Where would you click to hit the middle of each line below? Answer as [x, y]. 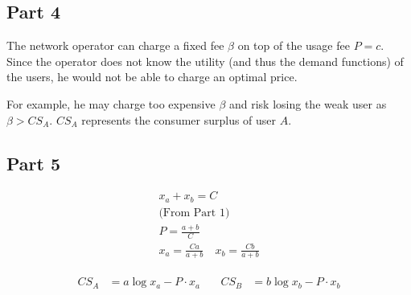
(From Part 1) [194, 213]
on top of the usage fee [294, 45]
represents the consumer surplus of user [179, 119]
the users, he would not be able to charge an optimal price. [152, 77]
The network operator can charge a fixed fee [115, 45]
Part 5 [34, 163]
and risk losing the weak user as [308, 103]
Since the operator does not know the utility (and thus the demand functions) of [205, 61]
